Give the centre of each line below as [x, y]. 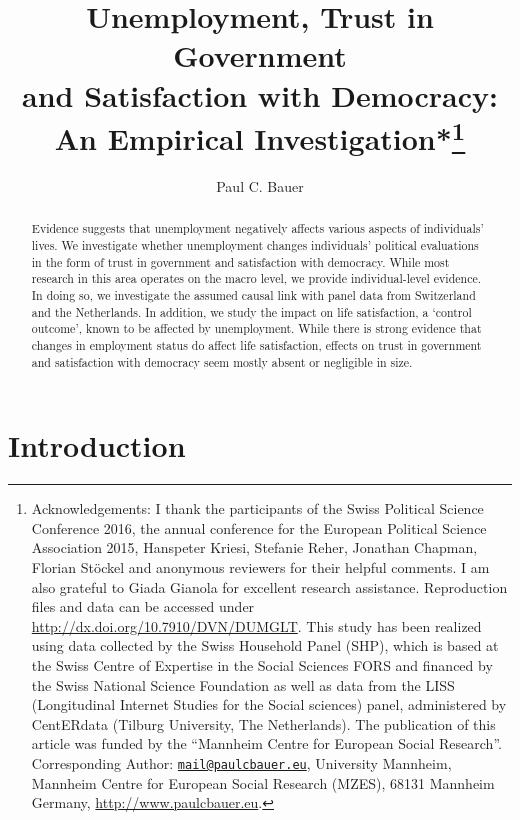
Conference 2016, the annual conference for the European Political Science [259, 527]
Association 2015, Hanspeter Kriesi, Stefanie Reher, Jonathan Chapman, [254, 547]
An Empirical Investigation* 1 [260, 136]
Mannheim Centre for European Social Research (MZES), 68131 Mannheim [263, 782]
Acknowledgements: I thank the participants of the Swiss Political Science [257, 508]
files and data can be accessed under [143, 606]
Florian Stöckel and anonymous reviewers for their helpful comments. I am [260, 567]
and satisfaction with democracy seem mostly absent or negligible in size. [222, 361]
